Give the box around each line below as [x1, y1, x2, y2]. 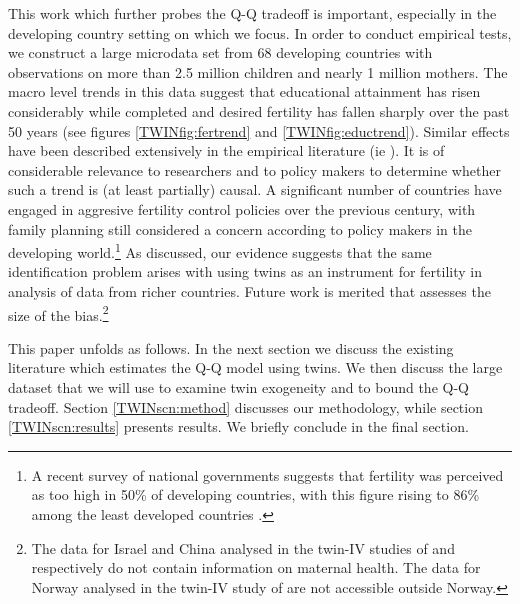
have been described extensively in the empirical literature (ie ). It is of [8, 140, 445, 161]
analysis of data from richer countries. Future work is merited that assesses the [8, 280, 491, 301]
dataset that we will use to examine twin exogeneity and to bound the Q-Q [8, 377, 469, 397]
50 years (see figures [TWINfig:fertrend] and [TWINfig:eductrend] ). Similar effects [8, 120, 510, 141]
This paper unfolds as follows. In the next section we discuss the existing [8, 337, 454, 358]
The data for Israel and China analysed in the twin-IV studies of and [31, 537, 455, 558]
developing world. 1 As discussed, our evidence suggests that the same [8, 239, 432, 262]
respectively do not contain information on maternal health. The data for [31, 557, 481, 578]
